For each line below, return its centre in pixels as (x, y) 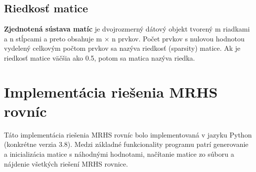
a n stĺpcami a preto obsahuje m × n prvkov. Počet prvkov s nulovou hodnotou (124, 38)
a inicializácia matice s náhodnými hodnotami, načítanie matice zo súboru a (119, 154)
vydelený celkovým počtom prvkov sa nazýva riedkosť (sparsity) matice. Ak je (122, 48)
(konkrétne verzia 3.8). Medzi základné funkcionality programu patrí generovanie (126, 144)
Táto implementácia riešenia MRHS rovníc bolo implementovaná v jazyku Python (128, 134)
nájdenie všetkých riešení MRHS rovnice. (66, 163)
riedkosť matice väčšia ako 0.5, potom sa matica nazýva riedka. (100, 57)
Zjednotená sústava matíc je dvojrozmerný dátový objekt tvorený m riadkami (127, 29)
